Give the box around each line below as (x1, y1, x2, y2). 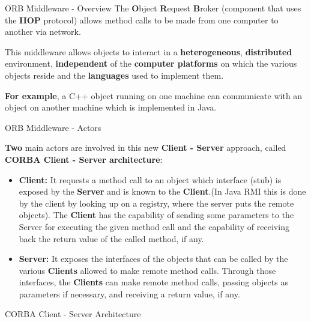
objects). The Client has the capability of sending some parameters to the (19, 208, 294, 221)
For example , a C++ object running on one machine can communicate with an (5, 89, 303, 102)
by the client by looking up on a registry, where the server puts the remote (19, 196, 294, 209)
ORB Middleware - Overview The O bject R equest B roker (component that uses (5, 2, 301, 14)
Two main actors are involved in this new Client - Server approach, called (5, 141, 286, 154)
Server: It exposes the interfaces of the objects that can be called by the (19, 252, 288, 265)
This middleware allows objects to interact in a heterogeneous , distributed (5, 45, 292, 58)
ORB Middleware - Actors (5, 121, 101, 133)
